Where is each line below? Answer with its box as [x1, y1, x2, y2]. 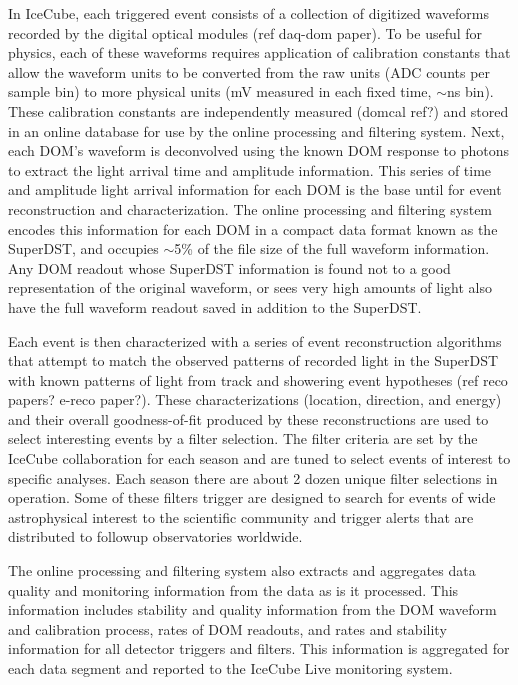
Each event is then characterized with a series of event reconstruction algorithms [8, 330, 502, 351]
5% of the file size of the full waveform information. [174, 238, 490, 259]
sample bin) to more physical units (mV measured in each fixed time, [8, 81, 432, 102]
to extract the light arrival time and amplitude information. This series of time [8, 159, 492, 180]
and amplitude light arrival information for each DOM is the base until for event [8, 179, 502, 200]
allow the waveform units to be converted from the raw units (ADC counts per [8, 61, 491, 82]
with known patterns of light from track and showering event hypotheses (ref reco [8, 369, 508, 390]
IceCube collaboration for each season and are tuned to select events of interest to [8, 448, 511, 469]
